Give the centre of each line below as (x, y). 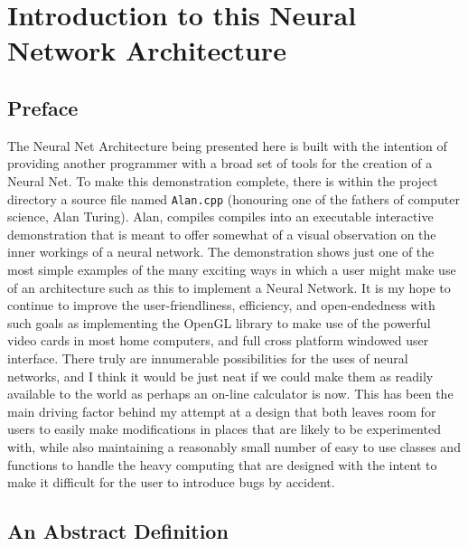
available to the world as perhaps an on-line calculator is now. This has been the (230, 394)
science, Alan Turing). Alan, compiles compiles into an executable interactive (220, 217)
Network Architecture (147, 50)
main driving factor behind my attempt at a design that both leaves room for (222, 411)
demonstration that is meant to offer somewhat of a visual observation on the (222, 234)
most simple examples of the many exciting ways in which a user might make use (232, 269)
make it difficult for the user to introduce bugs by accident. (171, 482)
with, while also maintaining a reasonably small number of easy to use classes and (234, 446)
